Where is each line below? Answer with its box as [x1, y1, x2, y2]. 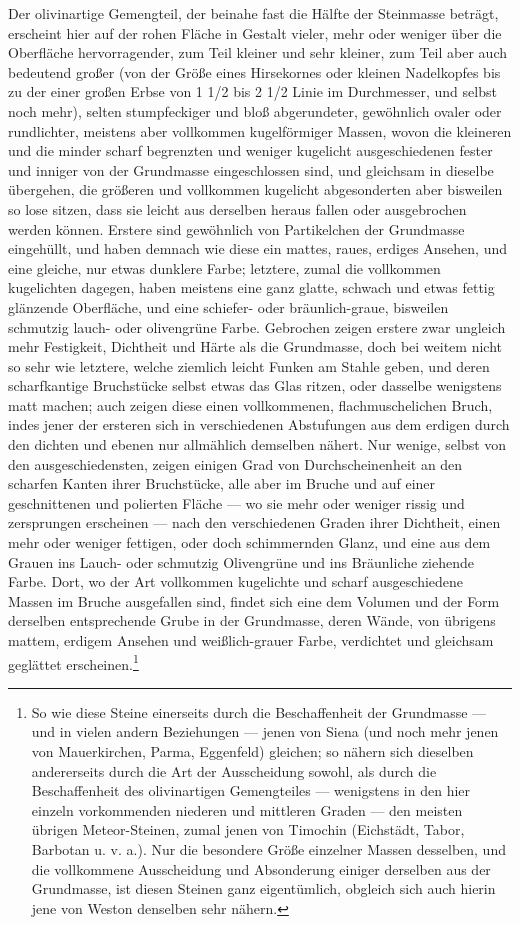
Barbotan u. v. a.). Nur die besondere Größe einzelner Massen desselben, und [31, 839, 506, 859]
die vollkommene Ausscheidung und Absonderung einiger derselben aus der [31, 858, 491, 879]
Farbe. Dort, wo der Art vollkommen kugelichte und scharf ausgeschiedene [8, 571, 464, 592]
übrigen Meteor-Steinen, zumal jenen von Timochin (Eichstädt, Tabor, [31, 819, 465, 840]
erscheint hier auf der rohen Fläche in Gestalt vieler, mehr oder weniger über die [8, 22, 502, 43]
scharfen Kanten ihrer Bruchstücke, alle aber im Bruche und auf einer [8, 473, 436, 494]
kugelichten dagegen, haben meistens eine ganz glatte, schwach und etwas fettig [8, 277, 495, 298]
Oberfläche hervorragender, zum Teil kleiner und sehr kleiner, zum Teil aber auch [8, 42, 507, 63]
